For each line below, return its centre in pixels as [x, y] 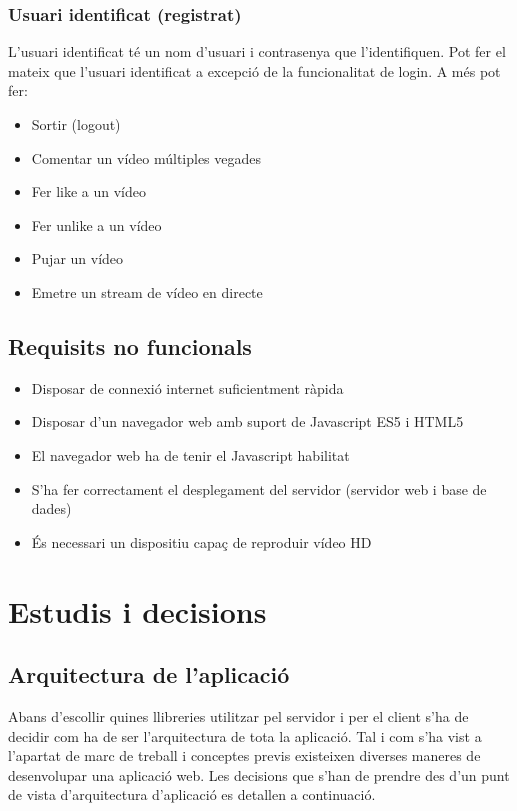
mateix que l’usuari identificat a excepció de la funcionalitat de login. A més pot [254, 70]
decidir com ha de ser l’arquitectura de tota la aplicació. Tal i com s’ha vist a [245, 735]
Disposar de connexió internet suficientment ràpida [187, 387]
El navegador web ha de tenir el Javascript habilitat [190, 454]
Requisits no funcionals [130, 345]
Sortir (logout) [76, 124]
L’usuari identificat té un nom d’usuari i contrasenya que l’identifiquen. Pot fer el [257, 51]
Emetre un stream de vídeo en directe [147, 291]
